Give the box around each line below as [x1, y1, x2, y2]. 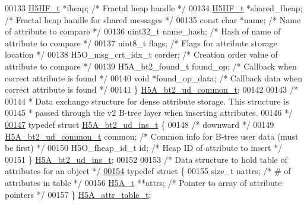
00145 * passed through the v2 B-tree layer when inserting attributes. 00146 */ [5, 106, 293, 119]
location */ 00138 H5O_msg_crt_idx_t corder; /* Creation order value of [5, 48, 278, 61]
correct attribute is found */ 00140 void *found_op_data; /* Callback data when [5, 71, 303, 84]
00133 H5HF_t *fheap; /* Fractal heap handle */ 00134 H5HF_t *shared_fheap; [5, 2, 303, 14]
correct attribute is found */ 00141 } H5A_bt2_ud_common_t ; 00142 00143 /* [5, 83, 298, 96]
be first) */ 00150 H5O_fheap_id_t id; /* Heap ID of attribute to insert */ [5, 141, 283, 154]
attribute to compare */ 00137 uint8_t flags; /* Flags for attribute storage [5, 36, 277, 49]
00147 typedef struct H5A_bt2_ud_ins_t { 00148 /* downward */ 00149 [5, 118, 274, 130]
